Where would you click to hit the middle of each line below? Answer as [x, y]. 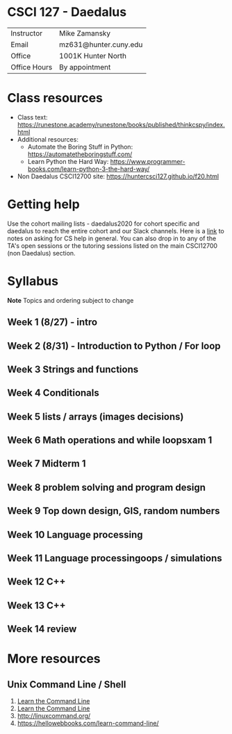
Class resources [55, 98]
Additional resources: [48, 139]
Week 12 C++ [36, 582]
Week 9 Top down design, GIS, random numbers [114, 511]
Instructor [27, 33]
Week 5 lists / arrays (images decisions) [96, 416]
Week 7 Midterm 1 [47, 464]
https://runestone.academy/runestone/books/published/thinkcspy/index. [121, 124]
